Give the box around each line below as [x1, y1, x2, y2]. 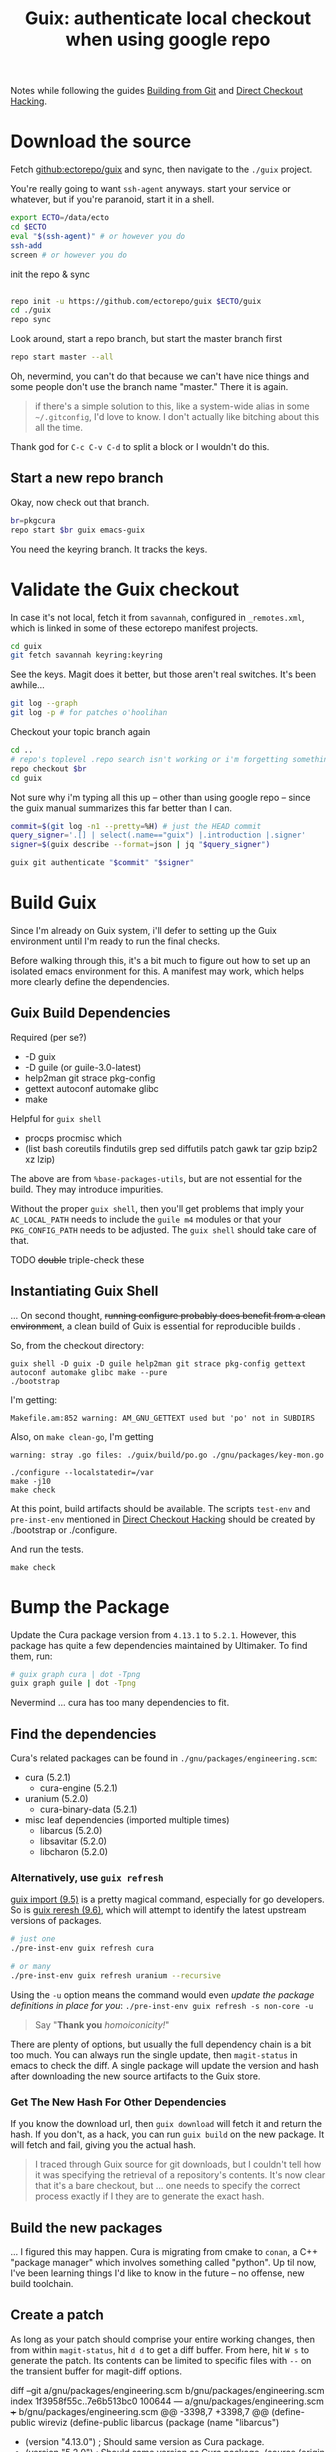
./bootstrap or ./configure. [10, 1523, 118, 1536]
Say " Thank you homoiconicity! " [34, 2018, 170, 2031]
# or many [10, 1962, 52, 1972]
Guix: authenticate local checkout [24, 7, 312, 30]
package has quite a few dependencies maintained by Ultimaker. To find [10, 1639, 308, 1651]
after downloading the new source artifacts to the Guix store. [10, 2070, 261, 2082]
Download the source [10, 130, 192, 153]
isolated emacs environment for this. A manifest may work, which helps [10, 965, 305, 977]
